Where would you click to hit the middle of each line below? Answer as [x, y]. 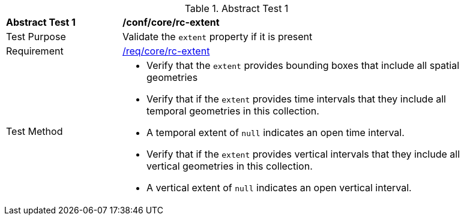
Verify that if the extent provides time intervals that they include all [296, 99]
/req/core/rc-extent [166, 51]
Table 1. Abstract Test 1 [237, 8]
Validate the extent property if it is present [218, 37]
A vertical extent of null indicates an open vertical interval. [279, 188]
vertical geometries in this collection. [230, 166]
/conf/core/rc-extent [171, 22]
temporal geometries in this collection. [233, 111]
